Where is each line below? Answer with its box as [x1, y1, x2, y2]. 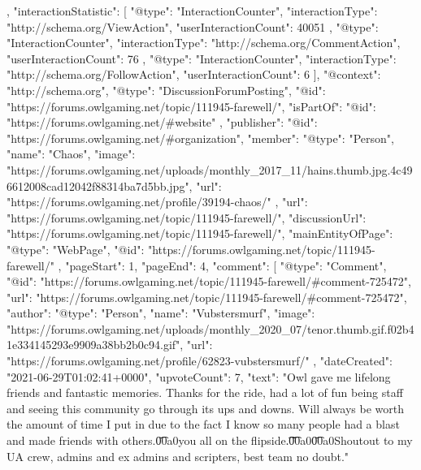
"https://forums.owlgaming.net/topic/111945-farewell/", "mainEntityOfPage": [7, 225, 393, 242]
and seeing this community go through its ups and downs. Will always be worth [7, 399, 404, 416]
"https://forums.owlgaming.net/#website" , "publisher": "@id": [7, 114, 318, 131]
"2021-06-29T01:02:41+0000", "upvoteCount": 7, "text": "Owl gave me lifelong [7, 368, 391, 385]
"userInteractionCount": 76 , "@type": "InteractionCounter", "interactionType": [7, 50, 397, 67]
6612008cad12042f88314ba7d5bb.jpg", [7, 177, 193, 194]
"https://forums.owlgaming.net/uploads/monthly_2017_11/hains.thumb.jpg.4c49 [7, 161, 413, 178]
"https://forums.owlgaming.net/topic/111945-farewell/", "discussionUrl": [7, 209, 367, 226]
